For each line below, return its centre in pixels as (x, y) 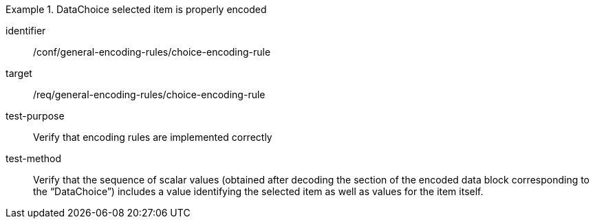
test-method (33, 158)
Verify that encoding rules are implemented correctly (153, 137)
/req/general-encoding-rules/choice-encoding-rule (149, 94)
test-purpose (35, 116)
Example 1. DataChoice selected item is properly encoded (136, 9)
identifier (26, 31)
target (19, 73)
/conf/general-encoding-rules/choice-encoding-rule (152, 52)
